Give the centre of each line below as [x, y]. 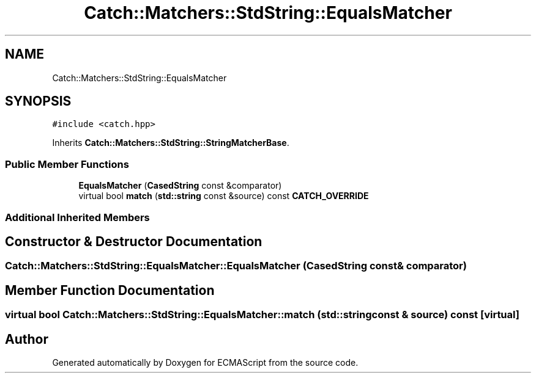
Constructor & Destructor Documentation [134, 241]
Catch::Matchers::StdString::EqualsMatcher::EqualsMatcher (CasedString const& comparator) [236, 266]
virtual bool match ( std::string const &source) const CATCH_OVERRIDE [224, 196]
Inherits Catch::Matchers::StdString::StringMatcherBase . [171, 143]
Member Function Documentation [110, 290]
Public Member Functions [67, 164]
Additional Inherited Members [77, 217]
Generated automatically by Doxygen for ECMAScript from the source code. [205, 363]
